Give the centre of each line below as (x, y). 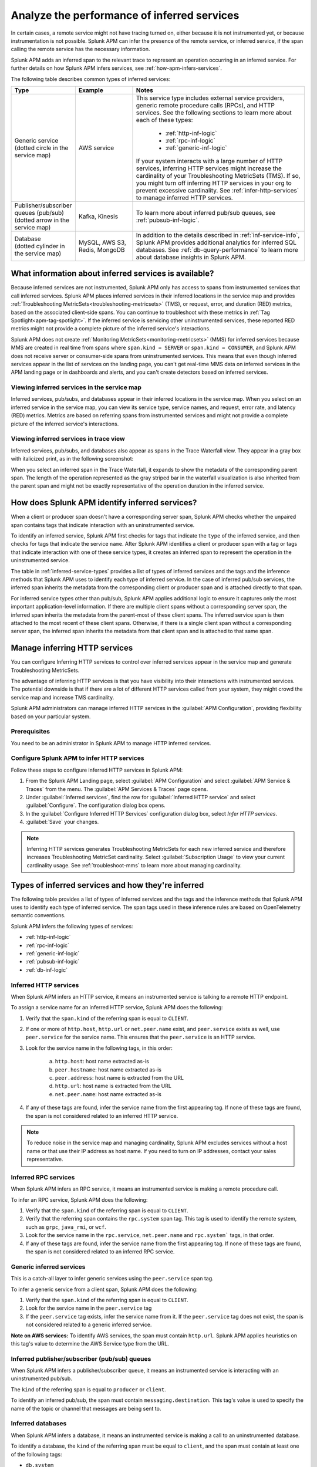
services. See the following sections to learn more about (214, 113)
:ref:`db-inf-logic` (46, 970)
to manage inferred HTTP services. (184, 198)
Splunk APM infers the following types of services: (72, 926)
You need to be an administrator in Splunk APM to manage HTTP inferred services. (111, 743)
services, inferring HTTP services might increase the (209, 168)
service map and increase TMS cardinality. (63, 697)
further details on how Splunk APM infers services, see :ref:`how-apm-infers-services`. (117, 68)
